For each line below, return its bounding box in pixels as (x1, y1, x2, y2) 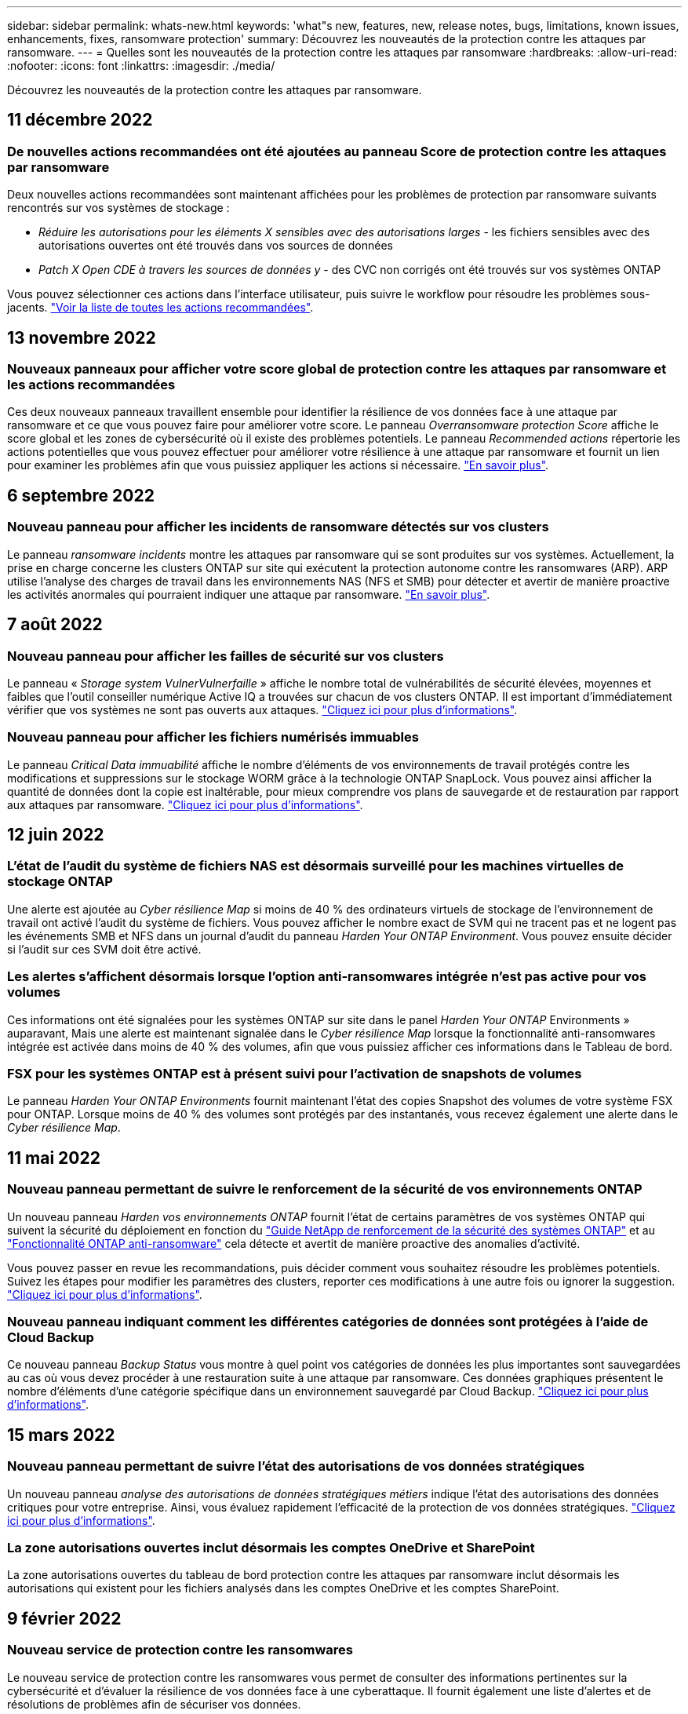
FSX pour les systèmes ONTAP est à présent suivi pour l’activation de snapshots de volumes (7, 1065, 582, 1081)
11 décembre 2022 (7, 110, 153, 130)
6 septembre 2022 (7, 485, 155, 505)
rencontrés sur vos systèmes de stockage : (7, 201, 230, 215)
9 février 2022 (7, 1608, 122, 1628)
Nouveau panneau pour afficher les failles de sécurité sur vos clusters (7, 647, 444, 664)
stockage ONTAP (7, 873, 113, 890)
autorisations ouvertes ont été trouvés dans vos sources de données (38, 239, 393, 253)
